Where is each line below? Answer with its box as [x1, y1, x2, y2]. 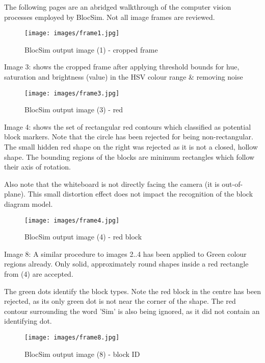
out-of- [222, 178, 243, 189]
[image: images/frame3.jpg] [24, 89, 120, 97]
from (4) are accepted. [4, 269, 73, 279]
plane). [4, 188, 26, 199]
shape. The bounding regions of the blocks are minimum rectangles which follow [4, 151, 255, 162]
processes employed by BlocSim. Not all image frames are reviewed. [4, 11, 215, 22]
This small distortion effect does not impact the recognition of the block [28, 188, 253, 199]
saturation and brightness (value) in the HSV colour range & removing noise [4, 71, 243, 82]
